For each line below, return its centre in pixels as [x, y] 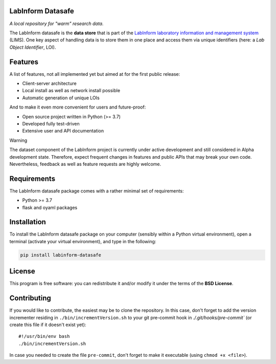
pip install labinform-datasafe [61, 255]
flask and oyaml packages [50, 207]
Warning [18, 140]
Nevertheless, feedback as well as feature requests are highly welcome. [85, 164]
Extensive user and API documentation [63, 131]
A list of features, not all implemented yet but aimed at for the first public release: [95, 74]
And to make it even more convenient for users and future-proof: [78, 107]
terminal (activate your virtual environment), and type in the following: [83, 241]
